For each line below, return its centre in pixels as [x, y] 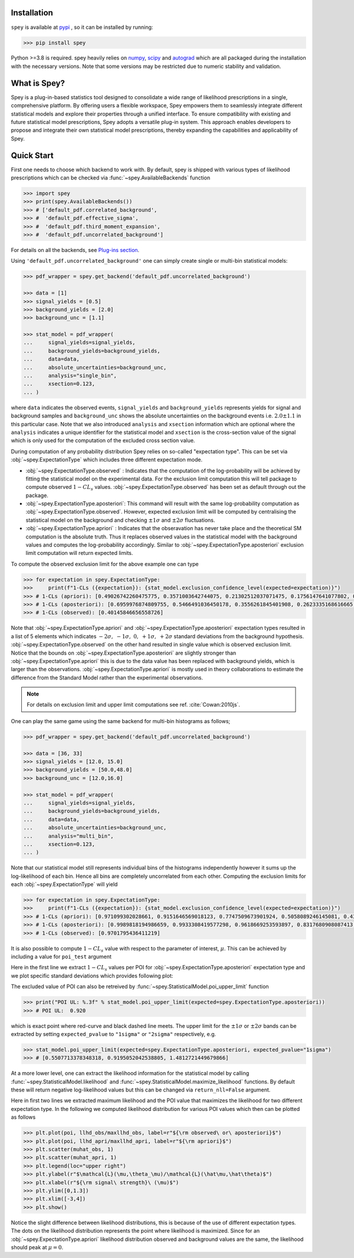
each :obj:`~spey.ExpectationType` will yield [64, 884]
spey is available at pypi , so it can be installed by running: [82, 27]
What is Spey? [38, 83]
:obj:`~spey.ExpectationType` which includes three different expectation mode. [107, 460]
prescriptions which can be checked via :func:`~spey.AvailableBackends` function [111, 178]
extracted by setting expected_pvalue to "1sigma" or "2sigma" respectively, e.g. [114, 1034]
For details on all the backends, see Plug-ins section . [75, 250]
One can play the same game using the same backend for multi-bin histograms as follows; [121, 721]
